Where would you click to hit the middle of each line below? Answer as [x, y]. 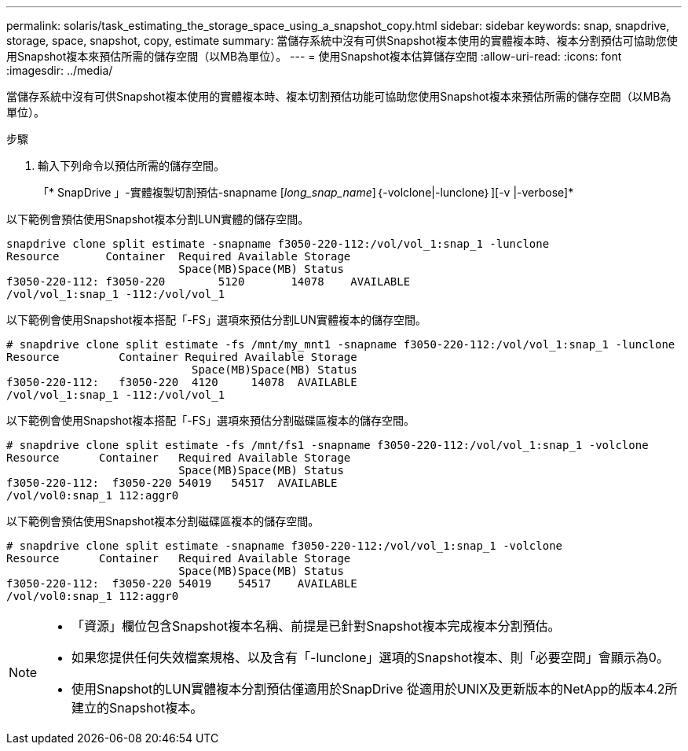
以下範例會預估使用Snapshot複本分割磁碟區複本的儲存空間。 [163, 521]
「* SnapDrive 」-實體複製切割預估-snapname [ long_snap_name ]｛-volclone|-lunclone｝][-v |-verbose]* [306, 192]
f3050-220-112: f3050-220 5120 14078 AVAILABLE [209, 282]
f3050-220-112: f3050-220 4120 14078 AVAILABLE [182, 382]
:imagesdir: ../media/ [60, 70]
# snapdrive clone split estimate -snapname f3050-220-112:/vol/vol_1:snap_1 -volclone [285, 546]
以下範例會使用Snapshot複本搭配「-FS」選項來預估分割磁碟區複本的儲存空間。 [211, 420]
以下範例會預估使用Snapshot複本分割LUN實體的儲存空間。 [158, 219]
